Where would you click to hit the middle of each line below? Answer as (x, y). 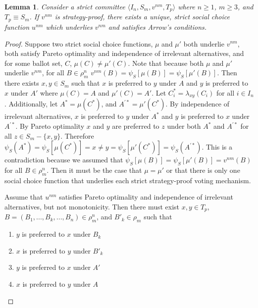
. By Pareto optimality (50, 126)
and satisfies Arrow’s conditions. (157, 26)
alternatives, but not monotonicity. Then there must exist (92, 207)
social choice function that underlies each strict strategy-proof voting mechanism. (128, 180)
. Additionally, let (31, 104)
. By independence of (198, 104)
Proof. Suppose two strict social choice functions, (79, 43)
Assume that (24, 197)
